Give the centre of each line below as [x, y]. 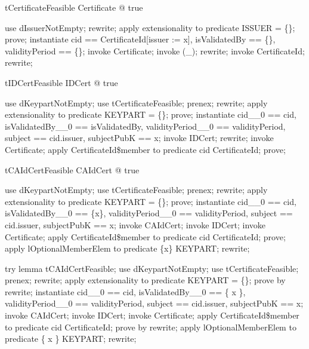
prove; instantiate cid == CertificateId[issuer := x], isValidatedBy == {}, [140, 39]
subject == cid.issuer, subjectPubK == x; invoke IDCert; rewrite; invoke [139, 138]
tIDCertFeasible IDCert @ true [61, 82]
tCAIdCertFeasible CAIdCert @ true [72, 169]
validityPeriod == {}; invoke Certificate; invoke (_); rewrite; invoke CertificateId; [155, 50]
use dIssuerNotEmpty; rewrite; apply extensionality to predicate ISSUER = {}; [150, 27]
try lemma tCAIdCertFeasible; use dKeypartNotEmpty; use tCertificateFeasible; [152, 268]
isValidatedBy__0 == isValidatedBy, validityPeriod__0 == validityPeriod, [145, 126]
